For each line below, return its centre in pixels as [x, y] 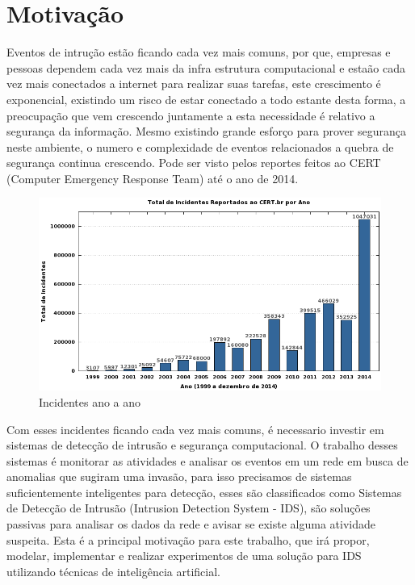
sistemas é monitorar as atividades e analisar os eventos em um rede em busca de [207, 460]
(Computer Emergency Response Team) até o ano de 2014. [153, 178]
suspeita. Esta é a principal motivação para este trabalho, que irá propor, [188, 539]
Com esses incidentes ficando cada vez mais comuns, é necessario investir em [195, 429]
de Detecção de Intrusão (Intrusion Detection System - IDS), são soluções [189, 508]
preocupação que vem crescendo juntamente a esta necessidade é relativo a [191, 115]
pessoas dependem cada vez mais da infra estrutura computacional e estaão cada [206, 67]
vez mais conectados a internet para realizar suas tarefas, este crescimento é [194, 84]
